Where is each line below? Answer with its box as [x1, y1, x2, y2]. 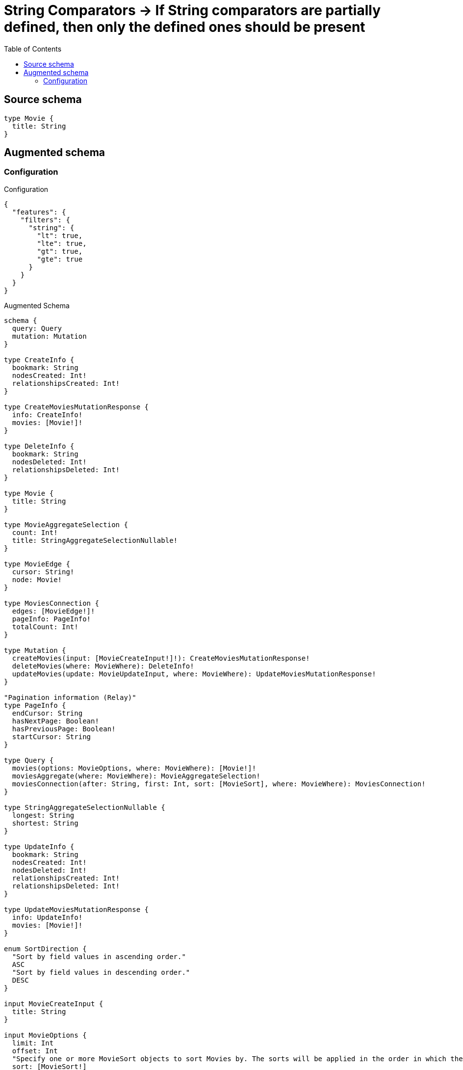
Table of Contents [4, 44, 62, 53]
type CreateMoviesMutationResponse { [4, 402, 149, 411]
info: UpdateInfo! [12, 913, 83, 921]
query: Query [12, 324, 62, 332]
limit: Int [12, 1039, 54, 1047]
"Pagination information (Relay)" [4, 693, 136, 701]
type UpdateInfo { [4, 842, 75, 851]
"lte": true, [37, 239, 87, 247]
